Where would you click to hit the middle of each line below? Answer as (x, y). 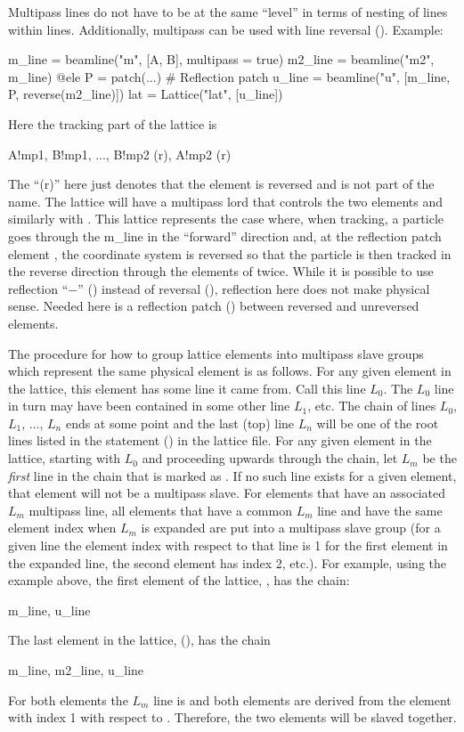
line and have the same (380, 510)
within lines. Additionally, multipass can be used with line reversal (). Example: (226, 29)
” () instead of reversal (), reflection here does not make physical (254, 288)
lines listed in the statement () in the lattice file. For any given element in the (220, 440)
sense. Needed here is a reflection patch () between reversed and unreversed (214, 306)
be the (440, 458)
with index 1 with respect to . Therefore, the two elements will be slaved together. (232, 717)
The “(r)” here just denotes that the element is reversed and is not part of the (221, 184)
